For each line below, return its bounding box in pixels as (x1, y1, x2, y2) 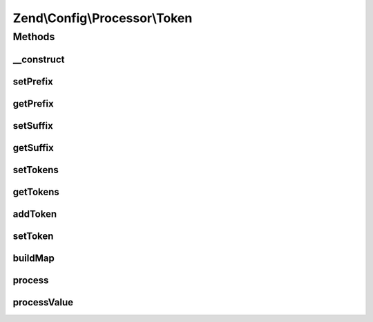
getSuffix (12, 142, 55, 154)
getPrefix (12, 98, 55, 109)
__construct (12, 53, 65, 65)
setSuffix (12, 120, 53, 132)
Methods (12, 30, 55, 43)
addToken (12, 208, 57, 220)
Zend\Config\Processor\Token (12, 10, 193, 26)
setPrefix (12, 75, 53, 87)
